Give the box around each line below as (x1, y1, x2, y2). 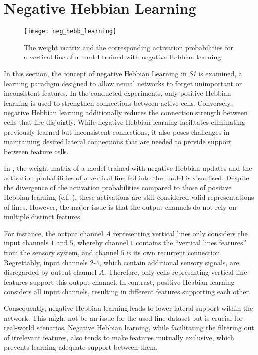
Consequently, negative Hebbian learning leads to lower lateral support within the (4, 303, 253, 313)
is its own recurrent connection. (126, 247, 222, 258)
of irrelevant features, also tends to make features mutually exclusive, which (4, 332, 234, 342)
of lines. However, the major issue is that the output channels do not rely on (4, 201, 236, 212)
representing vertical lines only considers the (113, 228, 248, 238)
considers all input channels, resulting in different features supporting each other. (4, 286, 251, 296)
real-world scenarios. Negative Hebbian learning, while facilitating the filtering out (4, 322, 254, 333)
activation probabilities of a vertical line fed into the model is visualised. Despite (4, 172, 249, 182)
